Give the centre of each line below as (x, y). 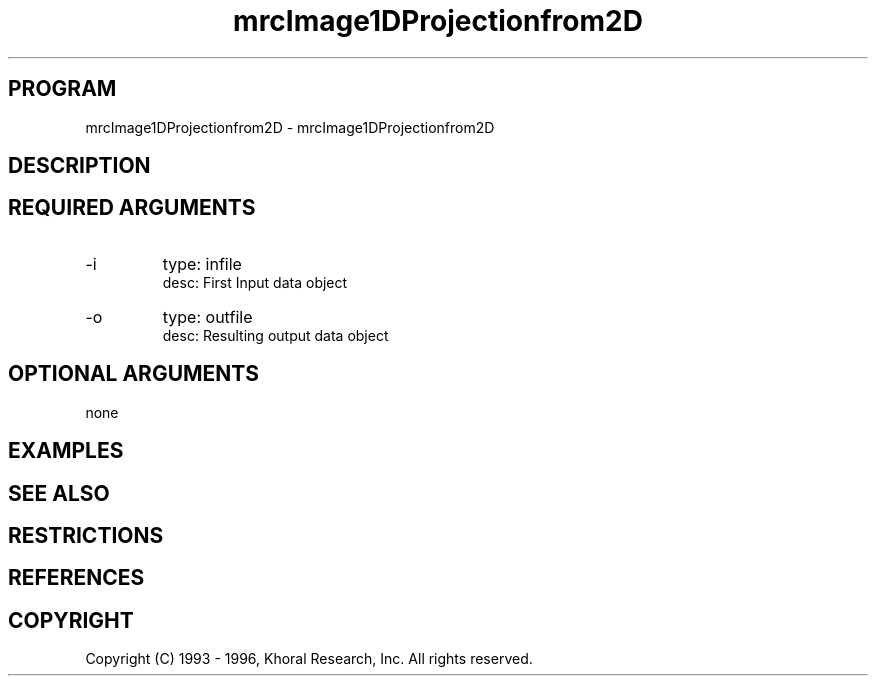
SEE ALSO (59, 493)
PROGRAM (62, 89)
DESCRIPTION (79, 166)
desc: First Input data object (255, 282)
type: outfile (207, 316)
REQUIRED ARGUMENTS (132, 208)
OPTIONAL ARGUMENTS (133, 374)
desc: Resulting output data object (275, 335)
